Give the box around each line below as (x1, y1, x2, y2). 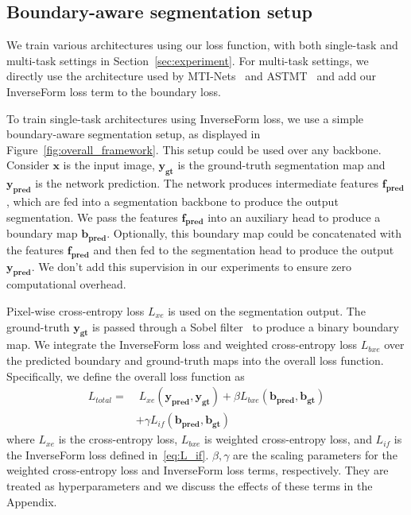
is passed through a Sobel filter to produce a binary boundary (92, 318, 399, 335)
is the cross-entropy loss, (58, 431, 178, 447)
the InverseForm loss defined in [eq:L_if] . (6, 446, 209, 463)
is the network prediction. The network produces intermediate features (35, 175, 379, 192)
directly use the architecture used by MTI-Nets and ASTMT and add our (6, 68, 377, 84)
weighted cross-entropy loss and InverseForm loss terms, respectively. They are (6, 462, 389, 478)
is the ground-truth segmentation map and (177, 157, 386, 173)
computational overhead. (6, 276, 126, 292)
